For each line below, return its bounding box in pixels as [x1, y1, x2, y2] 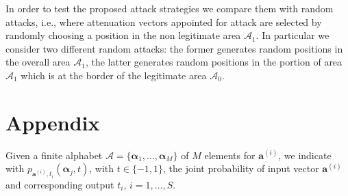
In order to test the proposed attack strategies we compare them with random [5, 1, 334, 15]
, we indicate [278, 148, 332, 162]
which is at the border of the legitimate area [21, 68, 207, 82]
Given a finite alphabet [5, 148, 103, 162]
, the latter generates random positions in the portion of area [85, 55, 343, 69]
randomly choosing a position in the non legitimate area [5, 28, 241, 42]
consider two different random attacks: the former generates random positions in [5, 41, 343, 55]
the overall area [5, 55, 71, 69]
